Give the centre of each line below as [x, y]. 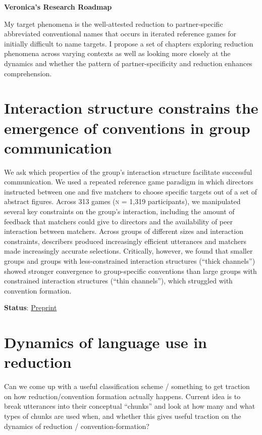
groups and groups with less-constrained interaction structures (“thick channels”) [130, 261]
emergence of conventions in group [127, 128]
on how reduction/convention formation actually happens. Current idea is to [122, 396]
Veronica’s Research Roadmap [58, 7]
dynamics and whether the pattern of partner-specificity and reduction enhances [128, 63]
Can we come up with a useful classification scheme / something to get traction [127, 386]
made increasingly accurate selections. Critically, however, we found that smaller [128, 251]
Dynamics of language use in [106, 342]
